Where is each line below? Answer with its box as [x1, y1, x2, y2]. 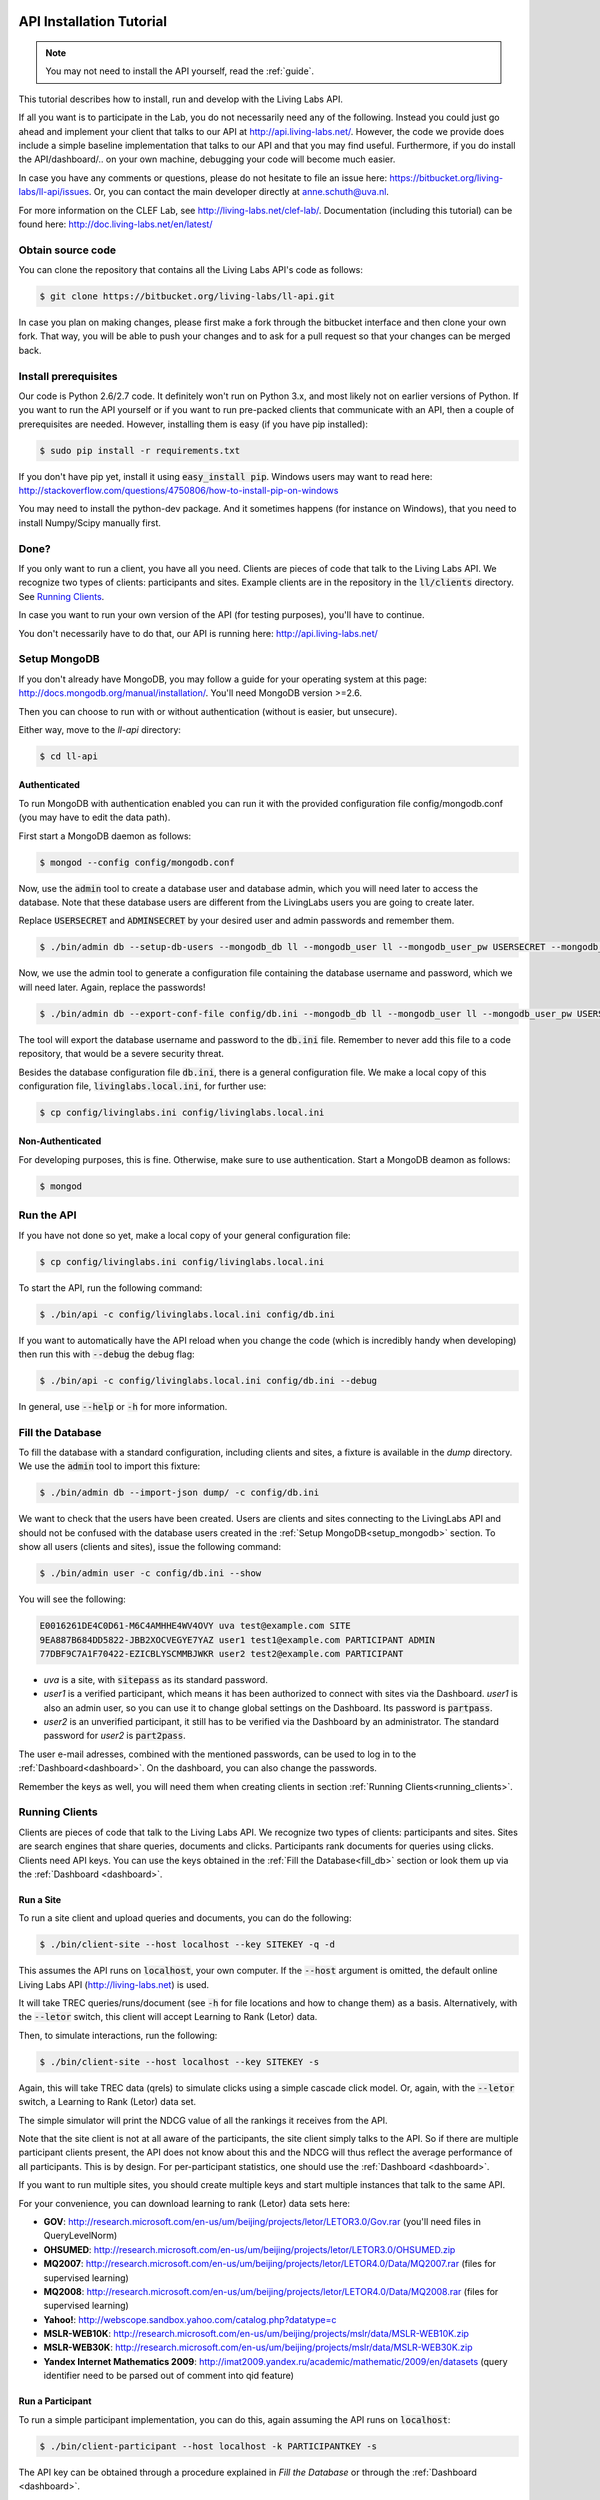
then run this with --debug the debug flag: [18, 1348, 195, 1360]
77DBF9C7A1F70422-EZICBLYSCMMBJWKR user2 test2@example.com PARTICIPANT [39, 1648, 404, 1659]
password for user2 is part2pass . [43, 1730, 186, 1742]
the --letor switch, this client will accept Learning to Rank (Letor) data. [18, 2011, 318, 2023]
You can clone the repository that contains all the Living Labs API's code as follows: [18, 264, 364, 276]
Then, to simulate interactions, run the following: [18, 2029, 218, 2041]
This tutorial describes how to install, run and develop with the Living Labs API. [18, 93, 344, 105]
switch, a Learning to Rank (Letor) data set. [18, 2096, 197, 2108]
